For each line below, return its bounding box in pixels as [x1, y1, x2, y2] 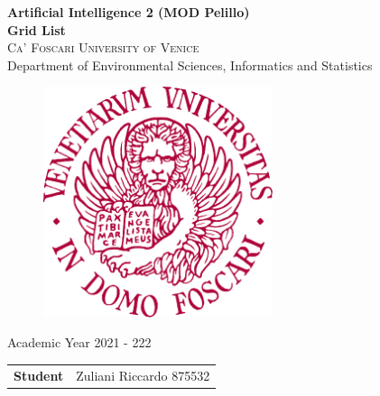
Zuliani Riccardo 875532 [76, 365, 210, 384]
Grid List [7, 20, 66, 39]
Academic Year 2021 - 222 [7, 333, 152, 352]
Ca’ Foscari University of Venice [7, 38, 199, 57]
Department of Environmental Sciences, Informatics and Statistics [7, 55, 373, 74]
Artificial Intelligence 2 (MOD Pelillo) [7, 3, 250, 21]
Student [14, 365, 64, 384]
